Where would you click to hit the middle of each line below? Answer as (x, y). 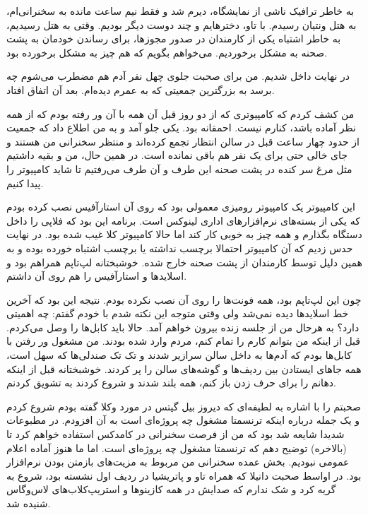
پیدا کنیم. (25, 183)
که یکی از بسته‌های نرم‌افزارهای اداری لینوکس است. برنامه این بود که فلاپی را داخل (183, 220)
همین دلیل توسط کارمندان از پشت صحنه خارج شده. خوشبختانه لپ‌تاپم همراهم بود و (184, 262)
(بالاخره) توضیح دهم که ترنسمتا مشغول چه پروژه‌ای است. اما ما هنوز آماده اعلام (177, 448)
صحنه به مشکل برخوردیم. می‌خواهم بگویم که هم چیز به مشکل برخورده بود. (167, 52)
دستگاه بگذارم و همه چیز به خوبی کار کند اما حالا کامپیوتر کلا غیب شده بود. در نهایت (184, 234)
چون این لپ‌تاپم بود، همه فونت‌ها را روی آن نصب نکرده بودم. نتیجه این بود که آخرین (184, 299)
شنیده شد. (29, 503)
